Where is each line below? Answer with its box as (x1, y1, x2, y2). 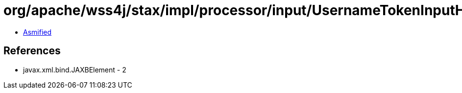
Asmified (23, 27, 52, 36)
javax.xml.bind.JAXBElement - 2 (23, 65, 126, 74)
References (3, 45, 61, 57)
